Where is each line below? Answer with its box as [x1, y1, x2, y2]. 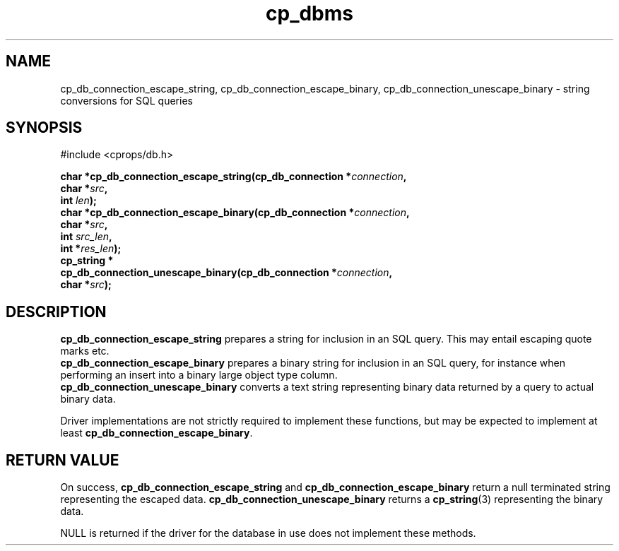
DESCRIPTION [6, 302, 107, 321]
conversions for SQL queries [60, 94, 193, 107]
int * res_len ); [60, 242, 122, 255]
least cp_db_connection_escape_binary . [60, 427, 253, 439]
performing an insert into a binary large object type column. [60, 369, 338, 381]
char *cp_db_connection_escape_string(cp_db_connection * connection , [60, 170, 407, 183]
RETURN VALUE [6, 451, 119, 469]
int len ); [60, 194, 97, 207]
